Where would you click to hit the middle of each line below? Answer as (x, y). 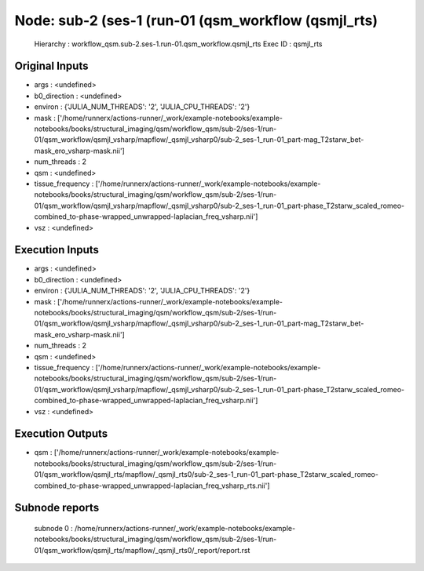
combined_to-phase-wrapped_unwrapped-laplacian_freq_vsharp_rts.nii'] (152, 486)
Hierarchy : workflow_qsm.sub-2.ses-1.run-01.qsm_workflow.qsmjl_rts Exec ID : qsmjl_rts (178, 44)
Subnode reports (57, 508)
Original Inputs (51, 66)
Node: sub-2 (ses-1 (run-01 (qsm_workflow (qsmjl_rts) (196, 20)
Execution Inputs (57, 250)
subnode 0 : (54, 528)
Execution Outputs (61, 434)
